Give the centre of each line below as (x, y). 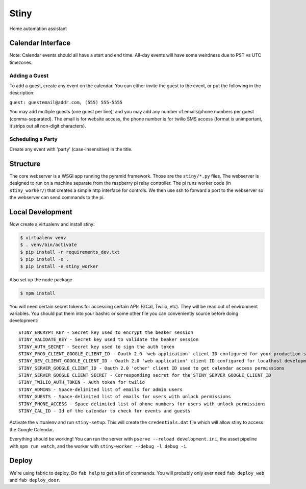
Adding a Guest (29, 76)
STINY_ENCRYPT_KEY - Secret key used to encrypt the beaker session (106, 332)
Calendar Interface (40, 43)
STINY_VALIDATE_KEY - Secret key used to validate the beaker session (109, 340)
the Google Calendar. (32, 429)
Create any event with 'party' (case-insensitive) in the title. (71, 149)
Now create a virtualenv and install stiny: (52, 224)
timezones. (21, 62)
